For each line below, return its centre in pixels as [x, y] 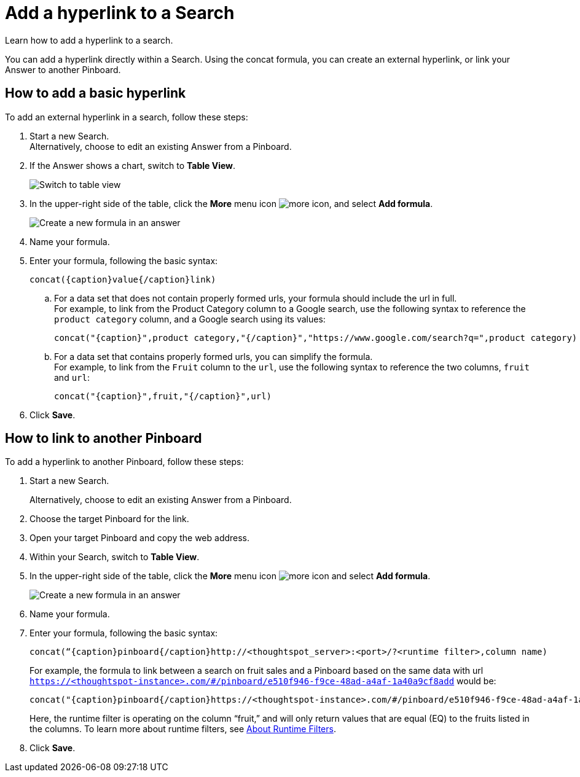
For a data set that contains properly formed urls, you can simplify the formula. [214, 356]
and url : [72, 377]
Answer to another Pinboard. [63, 69]
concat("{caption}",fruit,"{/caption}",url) [163, 396]
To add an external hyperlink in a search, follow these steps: [127, 117]
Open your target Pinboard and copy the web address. [140, 538]
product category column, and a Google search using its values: [190, 319]
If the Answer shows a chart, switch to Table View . [133, 165]
